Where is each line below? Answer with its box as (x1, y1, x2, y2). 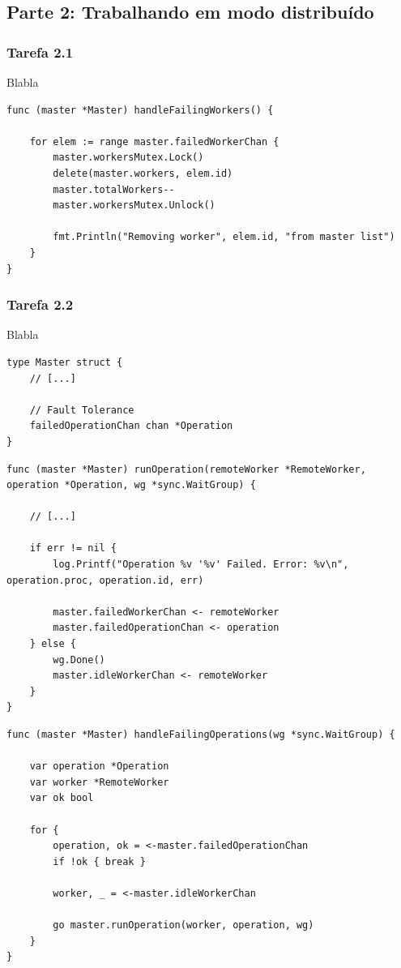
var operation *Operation (29, 760, 169, 773)
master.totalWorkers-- (53, 183, 175, 195)
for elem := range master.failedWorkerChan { (29, 135, 279, 148)
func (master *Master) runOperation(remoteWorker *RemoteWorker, (6, 463, 366, 475)
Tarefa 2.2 (6, 294, 74, 315)
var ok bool (29, 792, 94, 804)
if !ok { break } (53, 855, 146, 867)
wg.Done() (53, 653, 105, 666)
